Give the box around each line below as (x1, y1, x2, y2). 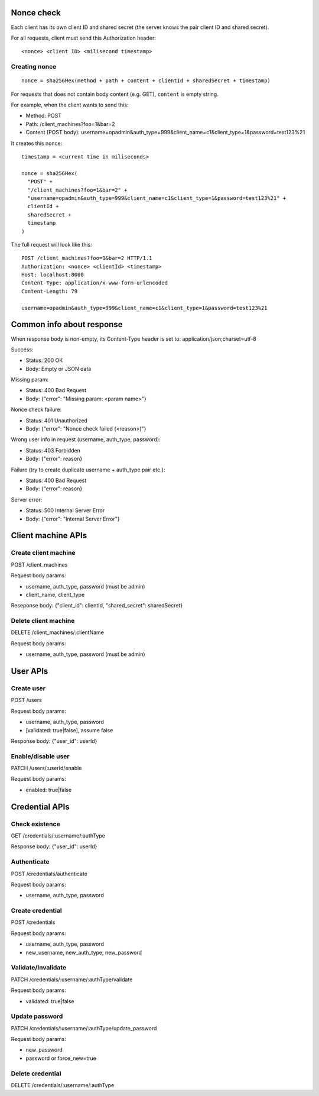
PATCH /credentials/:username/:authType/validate (11, 976, 133, 983)
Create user (11, 684, 45, 692)
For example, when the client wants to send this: (11, 101, 129, 109)
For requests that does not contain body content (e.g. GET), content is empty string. (11, 90, 219, 98)
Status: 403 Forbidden (25, 447, 81, 454)
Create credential (11, 907, 62, 915)
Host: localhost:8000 (21, 271, 84, 278)
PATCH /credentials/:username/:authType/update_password (11, 1024, 157, 1032)
